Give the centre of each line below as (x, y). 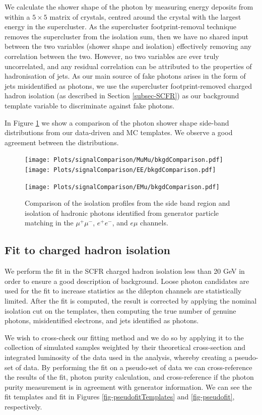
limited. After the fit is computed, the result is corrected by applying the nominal (131, 301)
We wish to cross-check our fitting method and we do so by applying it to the (124, 337)
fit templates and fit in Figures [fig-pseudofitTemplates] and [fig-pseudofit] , (120, 397)
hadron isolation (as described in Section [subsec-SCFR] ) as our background (122, 96)
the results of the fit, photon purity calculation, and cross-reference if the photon (129, 377)
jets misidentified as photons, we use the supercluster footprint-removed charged (128, 85)
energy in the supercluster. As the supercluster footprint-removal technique (120, 26)
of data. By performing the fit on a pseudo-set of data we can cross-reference (134, 367)
